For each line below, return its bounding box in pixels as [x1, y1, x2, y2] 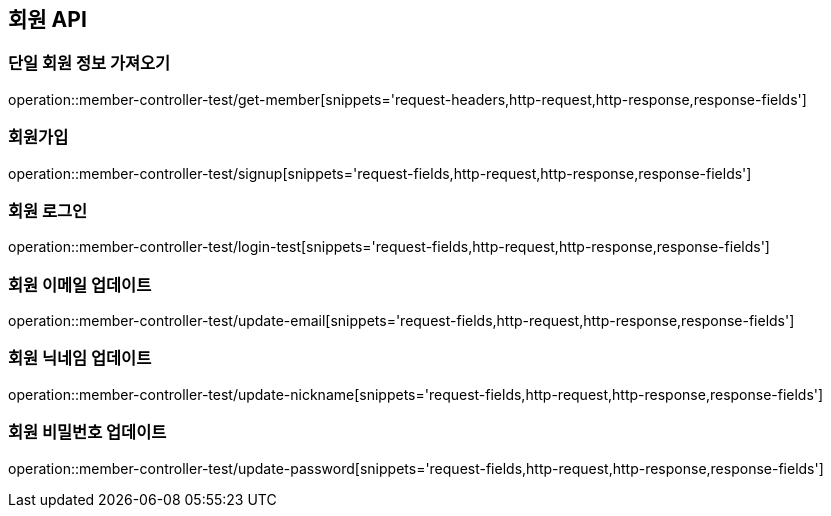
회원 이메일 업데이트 [8, 274, 152, 295]
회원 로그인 [8, 200, 88, 221]
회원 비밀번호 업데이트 [8, 422, 167, 443]
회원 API [8, 7, 87, 32]
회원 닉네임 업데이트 [8, 348, 152, 369]
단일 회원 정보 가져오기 [8, 53, 171, 74]
